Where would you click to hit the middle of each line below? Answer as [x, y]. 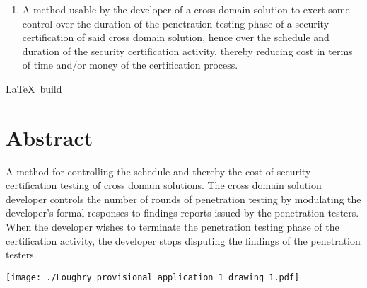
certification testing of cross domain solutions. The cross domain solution [164, 185]
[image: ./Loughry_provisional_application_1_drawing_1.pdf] [153, 277]
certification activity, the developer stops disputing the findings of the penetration [183, 240]
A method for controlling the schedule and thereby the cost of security [158, 171]
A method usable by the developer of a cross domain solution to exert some [186, 9]
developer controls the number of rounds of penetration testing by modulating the [183, 198]
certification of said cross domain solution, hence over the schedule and [176, 37]
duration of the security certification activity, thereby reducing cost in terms [187, 51]
